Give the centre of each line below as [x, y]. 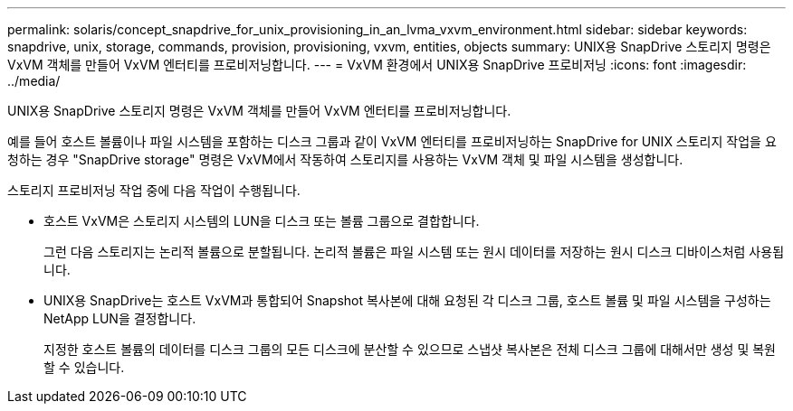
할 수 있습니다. [84, 367]
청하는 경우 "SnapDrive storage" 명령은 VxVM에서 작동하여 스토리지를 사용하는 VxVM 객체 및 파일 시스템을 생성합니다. [345, 159]
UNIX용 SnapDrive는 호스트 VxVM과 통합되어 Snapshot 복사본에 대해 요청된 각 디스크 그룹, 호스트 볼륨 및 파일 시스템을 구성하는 [407, 300]
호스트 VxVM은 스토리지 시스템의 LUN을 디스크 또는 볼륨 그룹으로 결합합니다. [262, 221]
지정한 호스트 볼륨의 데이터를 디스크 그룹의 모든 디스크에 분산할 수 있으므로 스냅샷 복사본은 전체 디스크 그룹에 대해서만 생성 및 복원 [410, 349]
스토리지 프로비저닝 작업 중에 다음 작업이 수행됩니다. [154, 190]
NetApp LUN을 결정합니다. [120, 318]
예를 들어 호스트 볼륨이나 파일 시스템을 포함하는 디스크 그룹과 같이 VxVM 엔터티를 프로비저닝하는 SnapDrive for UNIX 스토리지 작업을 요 [392, 141]
